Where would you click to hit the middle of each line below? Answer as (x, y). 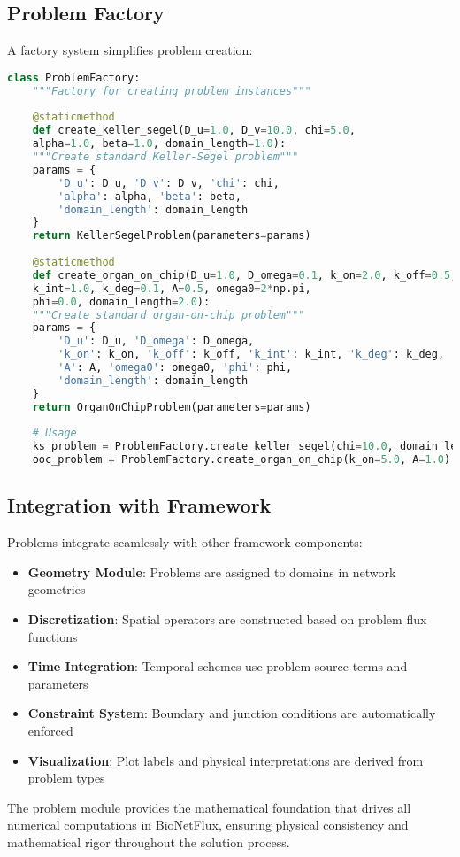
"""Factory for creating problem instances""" (172, 91)
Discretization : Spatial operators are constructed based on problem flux (227, 619)
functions (53, 636)
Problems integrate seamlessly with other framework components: (185, 542)
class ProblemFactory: (74, 77)
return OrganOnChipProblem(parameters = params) (172, 407)
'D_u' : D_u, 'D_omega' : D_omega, (156, 341)
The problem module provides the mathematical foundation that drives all (209, 807)
